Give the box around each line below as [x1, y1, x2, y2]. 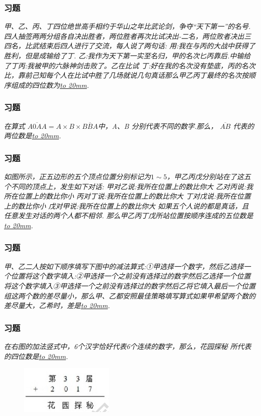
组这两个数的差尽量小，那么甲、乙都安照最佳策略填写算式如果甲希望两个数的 [4, 290, 256, 301]
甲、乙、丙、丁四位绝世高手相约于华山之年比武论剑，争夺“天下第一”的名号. [4, 21, 251, 31]
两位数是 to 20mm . [4, 130, 61, 141]
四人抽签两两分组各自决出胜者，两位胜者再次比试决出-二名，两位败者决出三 [4, 30, 252, 41]
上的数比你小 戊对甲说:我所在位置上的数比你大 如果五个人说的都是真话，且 [4, 200, 249, 211]
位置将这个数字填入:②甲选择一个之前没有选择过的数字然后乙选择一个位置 [10, 271, 251, 281]
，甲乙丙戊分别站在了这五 [167, 171, 251, 181]
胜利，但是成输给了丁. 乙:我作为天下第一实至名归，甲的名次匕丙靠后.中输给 [4, 50, 251, 60]
